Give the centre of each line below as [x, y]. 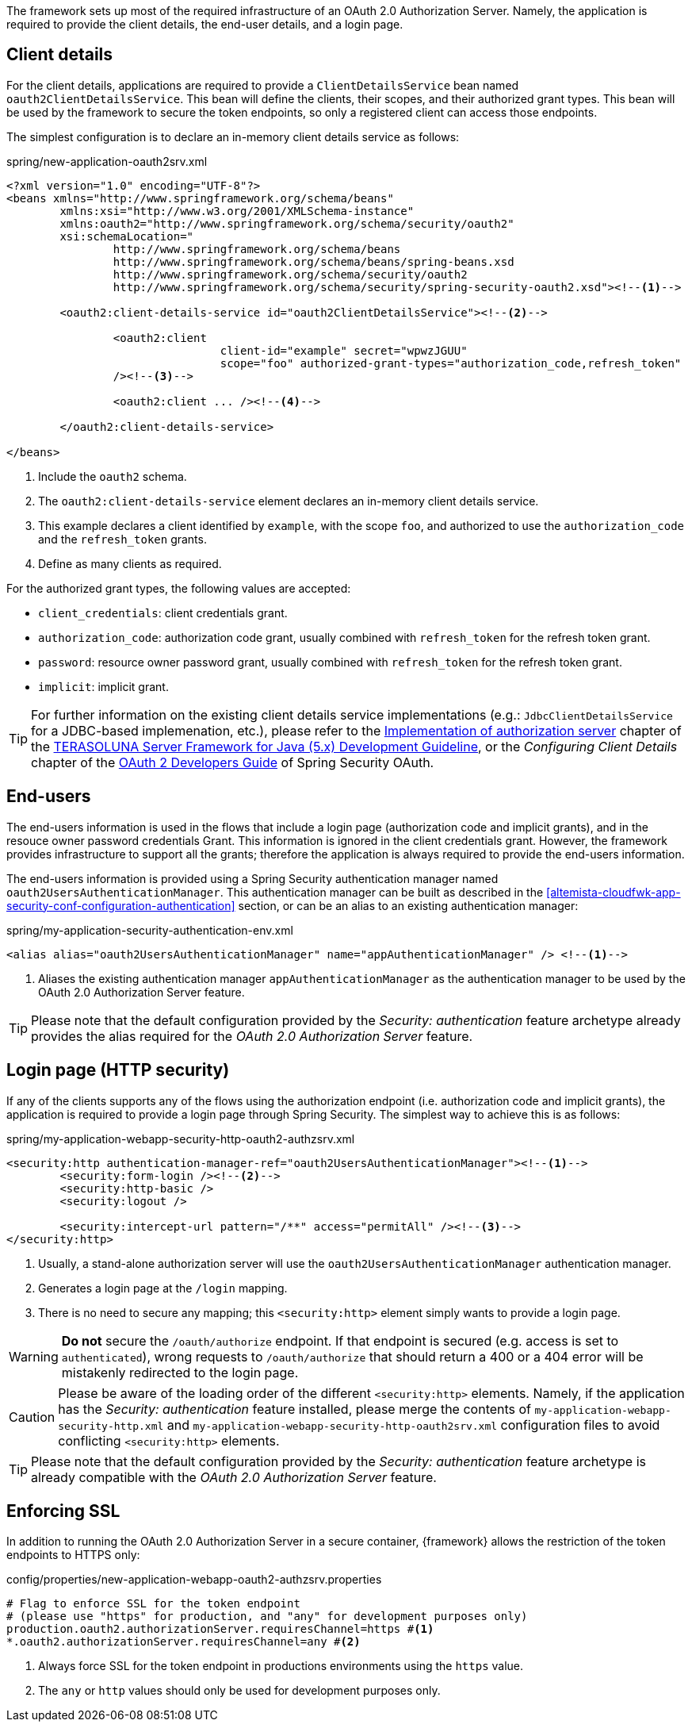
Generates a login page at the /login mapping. [163, 1288]
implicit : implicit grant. [103, 686]
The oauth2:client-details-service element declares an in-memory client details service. [289, 501]
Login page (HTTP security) [118, 1070]
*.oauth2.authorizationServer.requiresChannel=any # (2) [184, 1642]
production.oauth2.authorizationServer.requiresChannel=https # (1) [220, 1629]
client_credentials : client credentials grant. [163, 612]
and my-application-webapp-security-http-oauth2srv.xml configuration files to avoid [413, 1425]
